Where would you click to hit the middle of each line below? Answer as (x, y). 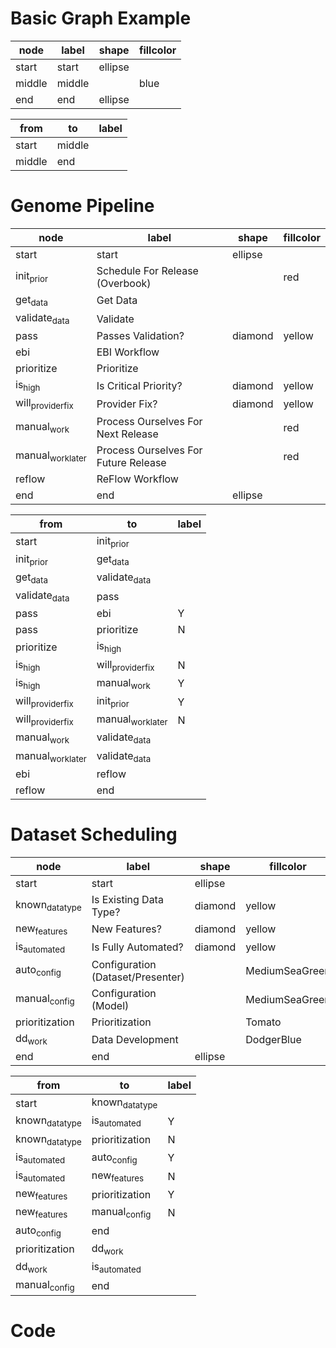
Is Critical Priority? (139, 385)
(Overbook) (124, 283)
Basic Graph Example (101, 18)
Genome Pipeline (82, 206)
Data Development (135, 1039)
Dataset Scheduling (94, 834)
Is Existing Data (127, 899)
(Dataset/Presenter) (138, 977)
